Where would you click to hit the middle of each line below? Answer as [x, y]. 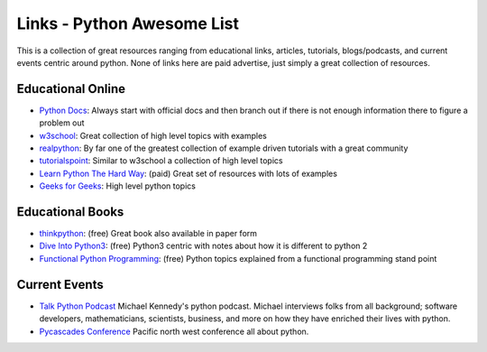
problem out [62, 123]
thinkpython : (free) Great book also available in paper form [148, 234]
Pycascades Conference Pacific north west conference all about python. [174, 331]
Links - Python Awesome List [128, 23]
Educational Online [71, 89]
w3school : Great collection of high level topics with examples [153, 135]
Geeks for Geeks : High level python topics [117, 186]
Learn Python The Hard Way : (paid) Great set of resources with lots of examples [188, 173]
